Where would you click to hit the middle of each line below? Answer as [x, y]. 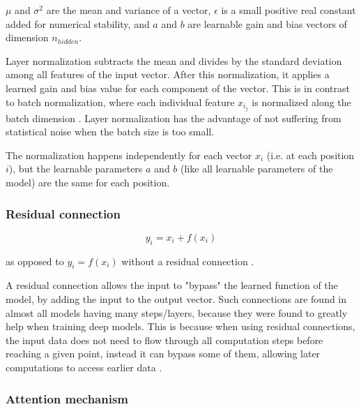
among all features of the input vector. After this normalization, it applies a [168, 74]
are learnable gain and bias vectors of [267, 23]
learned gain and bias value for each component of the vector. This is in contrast [178, 88]
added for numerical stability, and [78, 23]
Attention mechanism [67, 398]
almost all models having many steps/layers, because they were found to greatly [177, 312]
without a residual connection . [188, 261]
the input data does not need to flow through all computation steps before [164, 340]
